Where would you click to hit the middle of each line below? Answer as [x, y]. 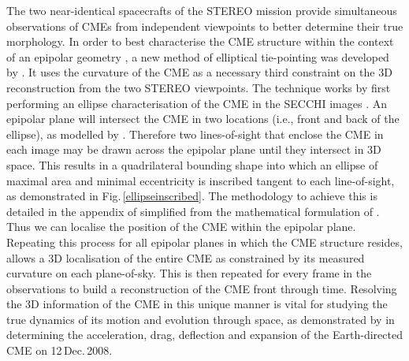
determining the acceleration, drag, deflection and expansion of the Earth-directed [204, 335]
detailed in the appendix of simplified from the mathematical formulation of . [193, 211]
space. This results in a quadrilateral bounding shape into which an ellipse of [192, 164]
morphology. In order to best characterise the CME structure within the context [200, 41]
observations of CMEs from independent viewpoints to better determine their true [205, 26]
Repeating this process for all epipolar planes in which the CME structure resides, [204, 242]
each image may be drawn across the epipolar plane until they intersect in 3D [194, 149]
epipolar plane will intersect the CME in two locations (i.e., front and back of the [203, 119]
